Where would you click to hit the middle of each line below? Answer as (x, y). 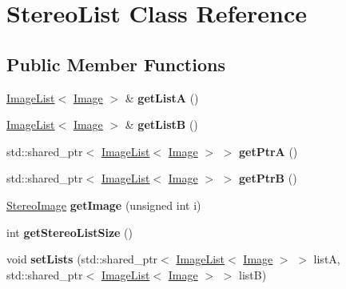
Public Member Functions (116, 64)
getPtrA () (268, 151)
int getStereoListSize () (70, 232)
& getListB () (161, 124)
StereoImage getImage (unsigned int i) (104, 205)
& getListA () (162, 97)
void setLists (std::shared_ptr (82, 259)
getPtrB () (268, 178)
